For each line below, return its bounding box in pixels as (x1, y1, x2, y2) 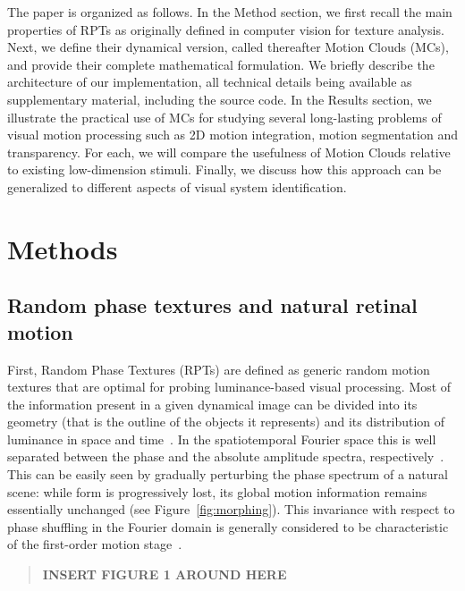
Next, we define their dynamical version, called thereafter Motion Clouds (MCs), (7, 38, 449, 56)
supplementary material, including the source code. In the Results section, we (7, 89, 432, 108)
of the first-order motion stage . (7, 535, 182, 553)
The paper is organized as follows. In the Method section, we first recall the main (7, 3, 452, 21)
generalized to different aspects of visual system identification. (7, 177, 347, 196)
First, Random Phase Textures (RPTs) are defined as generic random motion (7, 359, 430, 378)
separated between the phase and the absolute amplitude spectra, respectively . (7, 447, 444, 466)
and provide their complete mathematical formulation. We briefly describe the (7, 55, 435, 73)
